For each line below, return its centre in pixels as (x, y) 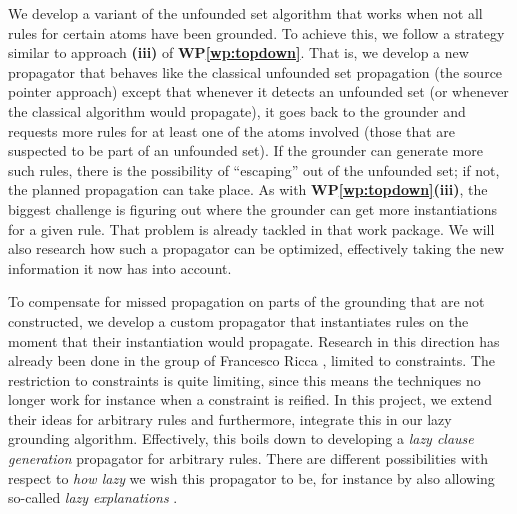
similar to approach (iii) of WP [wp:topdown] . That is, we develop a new (238, 52)
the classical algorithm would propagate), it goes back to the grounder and (237, 110)
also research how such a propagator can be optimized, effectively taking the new (256, 248)
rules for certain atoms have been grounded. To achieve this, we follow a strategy (256, 32)
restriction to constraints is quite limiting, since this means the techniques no (244, 379)
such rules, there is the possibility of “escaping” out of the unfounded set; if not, (254, 169)
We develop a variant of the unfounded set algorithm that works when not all (245, 13)
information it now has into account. (120, 267)
